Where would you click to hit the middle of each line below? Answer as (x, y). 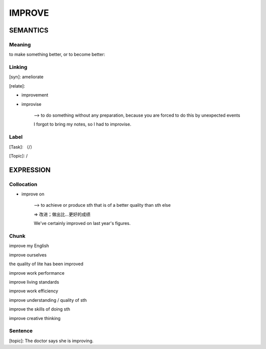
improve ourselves (28, 255)
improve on (33, 194)
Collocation (23, 184)
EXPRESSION (30, 170)
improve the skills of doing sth (40, 309)
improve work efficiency (34, 291)
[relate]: (17, 86)
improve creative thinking (35, 318)
